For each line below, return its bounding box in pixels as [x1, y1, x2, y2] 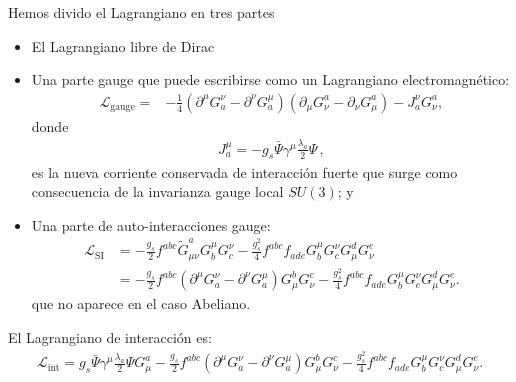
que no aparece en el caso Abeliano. [31, 293, 251, 314]
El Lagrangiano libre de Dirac [31, 35, 215, 56]
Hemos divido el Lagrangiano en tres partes [8, 2, 275, 22]
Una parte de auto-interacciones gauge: [31, 214, 271, 235]
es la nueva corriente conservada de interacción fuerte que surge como [31, 161, 458, 182]
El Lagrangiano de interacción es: [8, 327, 212, 348]
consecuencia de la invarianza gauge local [31, 181, 284, 202]
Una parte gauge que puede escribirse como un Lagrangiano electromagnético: [31, 69, 510, 90]
